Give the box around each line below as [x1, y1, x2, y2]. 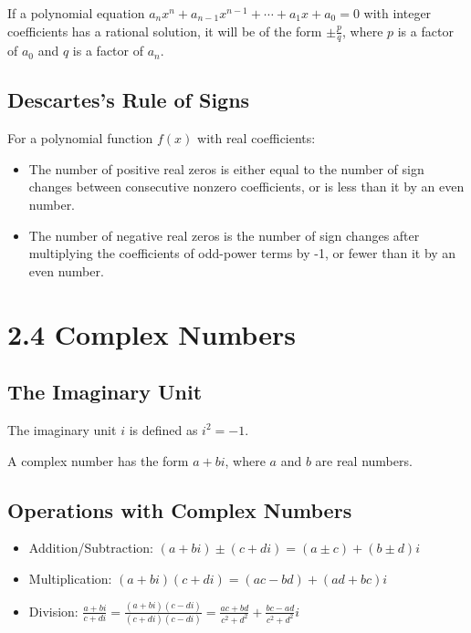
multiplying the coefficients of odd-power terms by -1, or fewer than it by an [28, 244, 456, 263]
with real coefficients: [197, 129, 316, 148]
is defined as [129, 420, 198, 439]
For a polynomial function [7, 129, 153, 148]
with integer [363, 4, 432, 22]
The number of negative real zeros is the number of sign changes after [28, 225, 420, 244]
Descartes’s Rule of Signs [7, 86, 250, 114]
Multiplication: [28, 568, 112, 587]
